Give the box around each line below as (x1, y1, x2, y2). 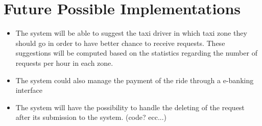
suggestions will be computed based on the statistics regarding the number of (15, 47, 257, 58)
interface (15, 85, 42, 95)
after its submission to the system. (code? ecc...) (15, 112, 167, 122)
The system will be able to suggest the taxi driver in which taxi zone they (15, 28, 247, 38)
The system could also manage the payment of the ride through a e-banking (15, 74, 254, 85)
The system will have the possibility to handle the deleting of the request (15, 102, 245, 112)
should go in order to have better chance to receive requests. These (15, 37, 225, 48)
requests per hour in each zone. (15, 57, 113, 68)
